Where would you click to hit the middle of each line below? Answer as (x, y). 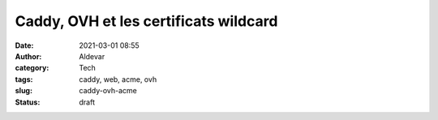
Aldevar (92, 56)
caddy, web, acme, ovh (118, 79)
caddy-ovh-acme (108, 91)
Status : (28, 102)
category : (32, 68)
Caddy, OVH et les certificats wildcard (146, 21)
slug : (24, 91)
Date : (24, 45)
